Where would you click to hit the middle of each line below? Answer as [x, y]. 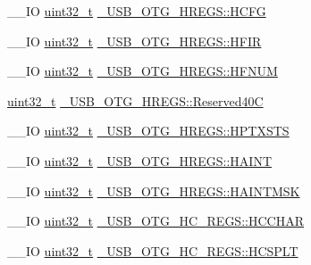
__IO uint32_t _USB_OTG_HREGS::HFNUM [143, 71]
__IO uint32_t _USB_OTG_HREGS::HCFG [137, 11]
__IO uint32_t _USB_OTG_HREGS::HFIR [134, 41]
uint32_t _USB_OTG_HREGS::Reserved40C [135, 100]
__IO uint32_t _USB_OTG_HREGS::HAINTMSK [154, 190]
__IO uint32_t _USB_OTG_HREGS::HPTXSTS [148, 131]
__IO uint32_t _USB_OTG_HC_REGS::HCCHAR [155, 221]
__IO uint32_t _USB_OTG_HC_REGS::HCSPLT [153, 250]
